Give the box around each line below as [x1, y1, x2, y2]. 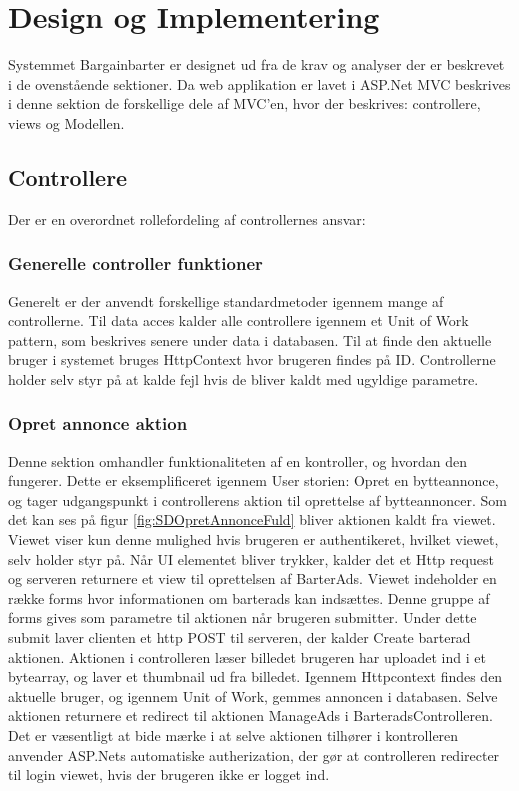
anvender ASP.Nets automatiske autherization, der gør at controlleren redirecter [8, 744, 500, 765]
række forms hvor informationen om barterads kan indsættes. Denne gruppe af [8, 587, 490, 608]
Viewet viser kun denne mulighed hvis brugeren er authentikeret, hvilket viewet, [8, 529, 499, 550]
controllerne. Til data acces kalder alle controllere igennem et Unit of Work [8, 310, 469, 331]
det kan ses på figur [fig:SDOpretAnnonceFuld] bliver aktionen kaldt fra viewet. [8, 509, 496, 530]
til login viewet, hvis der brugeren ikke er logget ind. [8, 764, 330, 785]
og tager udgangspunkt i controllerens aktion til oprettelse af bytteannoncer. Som [8, 489, 508, 510]
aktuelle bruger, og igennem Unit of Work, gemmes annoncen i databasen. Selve [8, 685, 498, 706]
